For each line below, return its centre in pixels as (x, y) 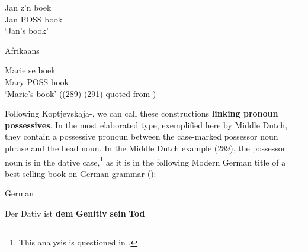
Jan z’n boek (28, 7)
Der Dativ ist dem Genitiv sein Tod (75, 213)
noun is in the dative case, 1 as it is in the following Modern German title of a (145, 161)
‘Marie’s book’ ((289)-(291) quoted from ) (81, 93)
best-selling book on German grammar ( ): (81, 173)
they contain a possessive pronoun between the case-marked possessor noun (142, 136)
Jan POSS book (34, 19)
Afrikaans (22, 50)
